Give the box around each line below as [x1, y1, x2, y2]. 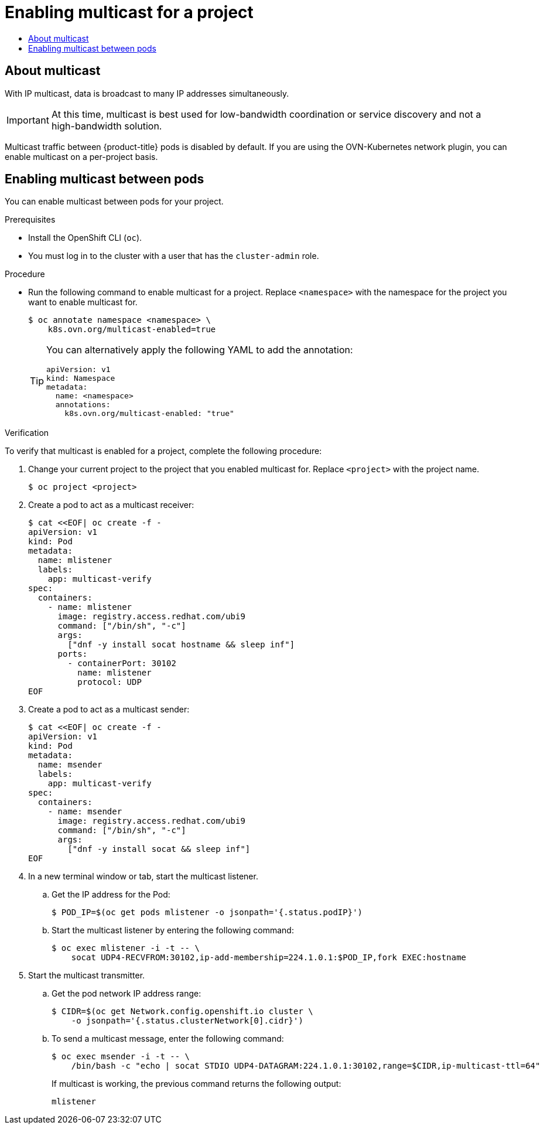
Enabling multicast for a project [5, 2, 254, 22]
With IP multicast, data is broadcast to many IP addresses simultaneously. [5, 88, 289, 98]
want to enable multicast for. [28, 297, 138, 308]
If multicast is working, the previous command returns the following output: [52, 1079, 341, 1089]
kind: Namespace [46, 374, 115, 383]
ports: [57, 649, 88, 659]
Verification [5, 428, 49, 438]
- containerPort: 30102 [67, 659, 176, 668]
